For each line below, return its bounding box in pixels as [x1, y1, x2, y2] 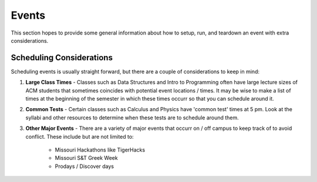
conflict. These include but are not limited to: [25, 133, 134, 140]
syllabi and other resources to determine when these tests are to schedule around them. [25, 114, 239, 121]
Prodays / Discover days [55, 163, 114, 170]
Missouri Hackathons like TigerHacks [55, 146, 146, 153]
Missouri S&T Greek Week [55, 154, 118, 162]
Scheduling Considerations [11, 53, 113, 63]
